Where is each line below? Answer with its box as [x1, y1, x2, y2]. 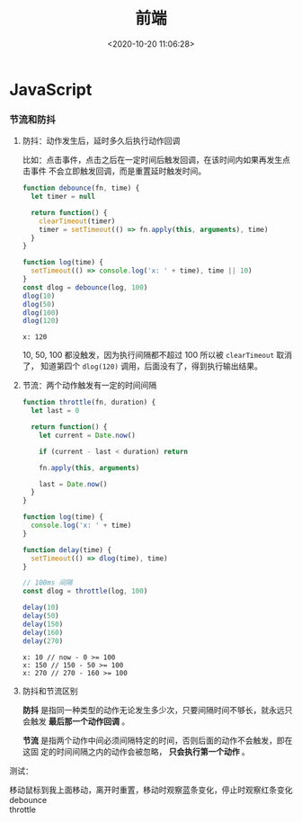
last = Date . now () [39, 479, 108, 488]
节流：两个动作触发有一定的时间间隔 [22, 380, 157, 391]
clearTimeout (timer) [39, 217, 116, 226]
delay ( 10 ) [22, 603, 60, 612]
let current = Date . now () [39, 431, 137, 440]
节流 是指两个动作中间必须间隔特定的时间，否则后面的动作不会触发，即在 [22, 735, 293, 746]
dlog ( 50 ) [22, 299, 56, 308]
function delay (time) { [22, 545, 112, 554]
